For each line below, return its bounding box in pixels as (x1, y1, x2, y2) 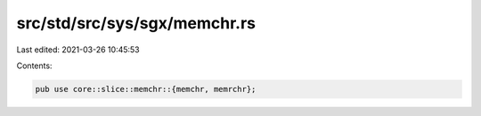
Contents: (16, 60, 53, 71)
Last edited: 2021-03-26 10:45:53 (16, 44, 140, 55)
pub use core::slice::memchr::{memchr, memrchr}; (35, 84, 257, 94)
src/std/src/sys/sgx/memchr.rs (16, 13, 257, 33)
